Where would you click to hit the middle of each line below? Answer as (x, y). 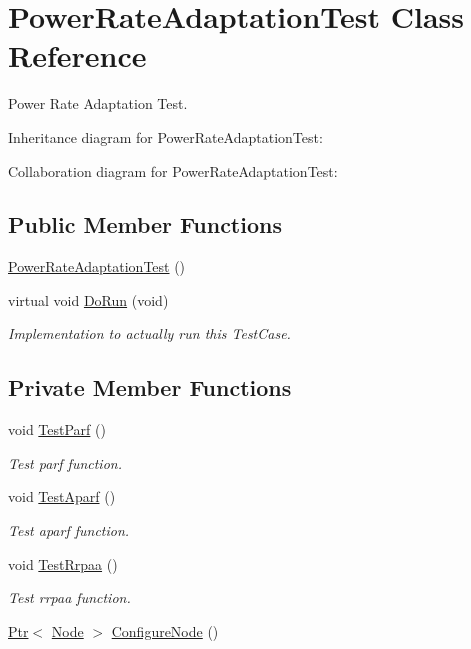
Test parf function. (65, 462)
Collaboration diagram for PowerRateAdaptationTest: (173, 170)
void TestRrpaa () (63, 563)
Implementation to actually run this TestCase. (149, 333)
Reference (77, 55)
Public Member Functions (145, 224)
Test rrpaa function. (69, 597)
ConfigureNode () (165, 630)
